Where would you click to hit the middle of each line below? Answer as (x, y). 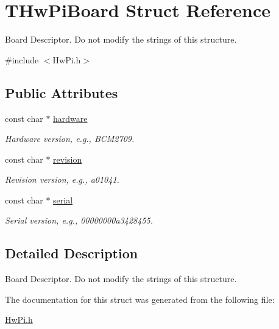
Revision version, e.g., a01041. (62, 179)
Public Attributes (62, 92)
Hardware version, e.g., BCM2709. (70, 139)
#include (22, 59)
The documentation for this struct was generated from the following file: (140, 299)
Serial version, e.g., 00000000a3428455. (79, 220)
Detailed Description (72, 253)
